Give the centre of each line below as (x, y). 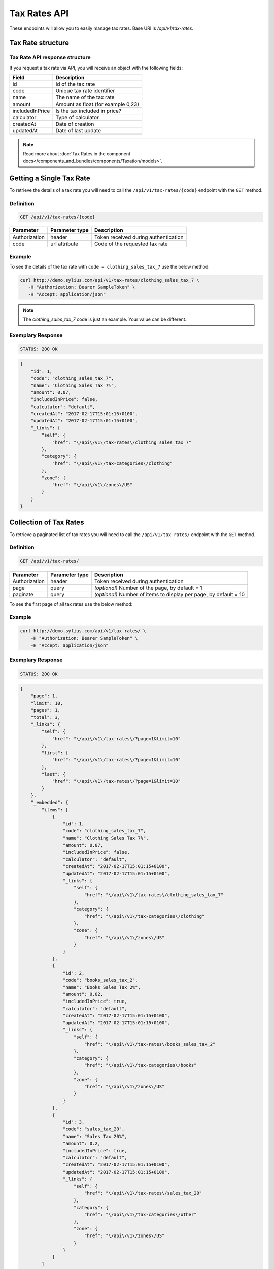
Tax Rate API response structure (50, 57)
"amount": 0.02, (83, 994)
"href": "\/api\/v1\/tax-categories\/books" (140, 1065)
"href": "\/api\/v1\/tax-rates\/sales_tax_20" (143, 1193)
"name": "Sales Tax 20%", (95, 1136)
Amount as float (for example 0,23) (97, 104)
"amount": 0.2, (82, 1144)
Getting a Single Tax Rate (50, 178)
